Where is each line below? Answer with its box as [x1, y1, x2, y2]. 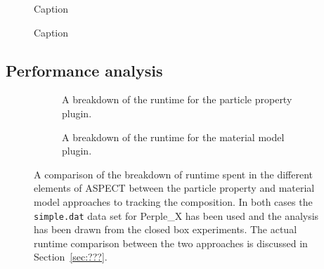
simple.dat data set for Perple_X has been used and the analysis [34, 208, 319, 223]
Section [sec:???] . [34, 249, 108, 264]
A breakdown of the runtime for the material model [62, 129, 285, 144]
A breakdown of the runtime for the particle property [62, 92, 292, 107]
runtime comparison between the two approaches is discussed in [34, 235, 308, 250]
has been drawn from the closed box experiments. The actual [34, 222, 297, 237]
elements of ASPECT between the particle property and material [34, 181, 315, 195]
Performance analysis [6, 59, 163, 81]
